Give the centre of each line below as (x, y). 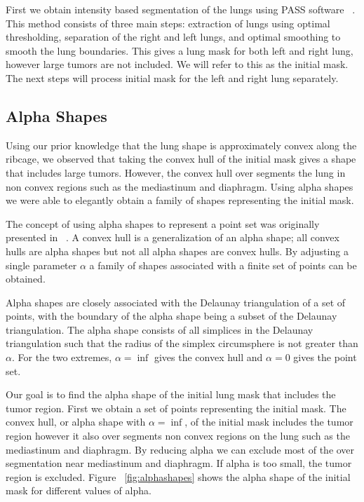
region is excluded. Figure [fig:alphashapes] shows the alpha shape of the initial (178, 476)
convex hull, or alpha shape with (76, 422)
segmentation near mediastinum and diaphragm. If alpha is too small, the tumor (179, 463)
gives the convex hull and (208, 357)
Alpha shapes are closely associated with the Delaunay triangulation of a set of (176, 302)
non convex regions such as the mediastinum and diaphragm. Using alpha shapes (180, 186)
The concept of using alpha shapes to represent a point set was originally (163, 223)
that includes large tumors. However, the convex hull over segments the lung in (176, 172)
